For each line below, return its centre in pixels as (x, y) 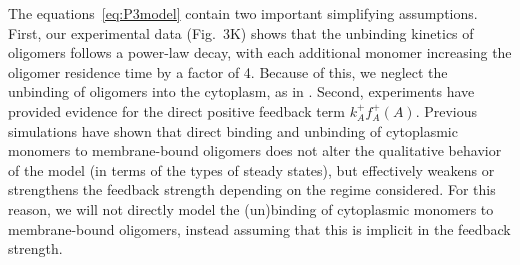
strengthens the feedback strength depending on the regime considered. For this (252, 189)
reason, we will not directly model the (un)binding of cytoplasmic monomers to (251, 208)
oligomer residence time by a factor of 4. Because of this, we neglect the (228, 71)
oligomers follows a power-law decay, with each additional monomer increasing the (260, 52)
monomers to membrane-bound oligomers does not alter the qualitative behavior (255, 150)
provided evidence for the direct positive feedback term (177, 110)
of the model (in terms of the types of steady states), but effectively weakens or (251, 169)
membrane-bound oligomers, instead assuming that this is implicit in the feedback (259, 228)
